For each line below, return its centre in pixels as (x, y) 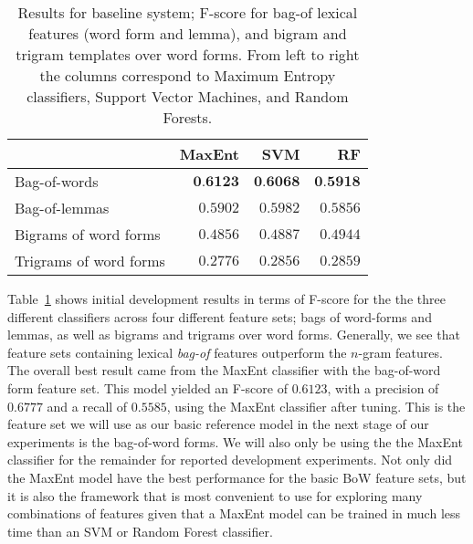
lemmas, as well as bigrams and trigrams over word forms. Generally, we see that (234, 335)
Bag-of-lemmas (62, 208)
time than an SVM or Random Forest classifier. (140, 531)
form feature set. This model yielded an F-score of (147, 387)
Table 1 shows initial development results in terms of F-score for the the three (226, 298)
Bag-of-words (57, 181)
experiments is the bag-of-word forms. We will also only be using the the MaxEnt (235, 441)
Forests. (188, 117)
